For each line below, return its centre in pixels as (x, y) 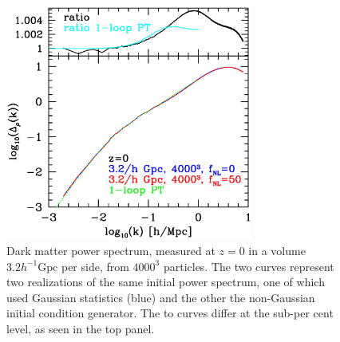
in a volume (277, 251)
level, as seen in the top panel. (81, 329)
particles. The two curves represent (249, 266)
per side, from (95, 266)
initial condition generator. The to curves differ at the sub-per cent (170, 313)
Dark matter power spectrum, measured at (111, 251)
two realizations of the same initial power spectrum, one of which (166, 282)
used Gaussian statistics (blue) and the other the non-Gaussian (161, 297)
